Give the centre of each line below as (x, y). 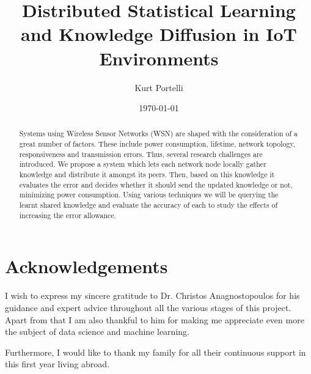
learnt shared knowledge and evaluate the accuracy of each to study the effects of (148, 205)
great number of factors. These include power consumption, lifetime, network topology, (157, 144)
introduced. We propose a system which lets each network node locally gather (143, 164)
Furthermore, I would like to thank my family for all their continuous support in (155, 352)
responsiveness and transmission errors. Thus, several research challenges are (141, 154)
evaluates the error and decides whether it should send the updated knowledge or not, (156, 184)
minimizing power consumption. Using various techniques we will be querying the (149, 195)
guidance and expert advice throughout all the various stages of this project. (148, 307)
